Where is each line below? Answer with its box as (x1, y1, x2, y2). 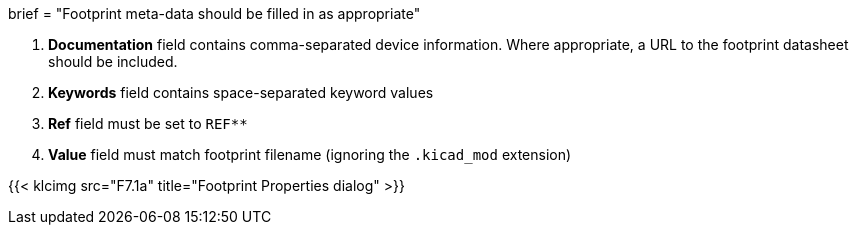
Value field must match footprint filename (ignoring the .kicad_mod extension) (48, 146, 572, 163)
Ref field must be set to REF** (48, 115, 248, 132)
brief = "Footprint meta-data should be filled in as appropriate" (8, 5, 421, 22)
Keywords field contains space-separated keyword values (48, 84, 434, 101)
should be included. (48, 53, 178, 70)
